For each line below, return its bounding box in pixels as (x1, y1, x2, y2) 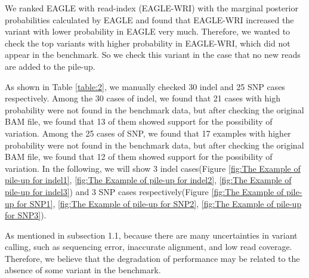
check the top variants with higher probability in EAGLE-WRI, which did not (5, 36, 291, 49)
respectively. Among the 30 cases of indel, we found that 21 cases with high (5, 92, 280, 104)
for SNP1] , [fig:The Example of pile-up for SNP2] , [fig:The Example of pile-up (17, 197, 302, 209)
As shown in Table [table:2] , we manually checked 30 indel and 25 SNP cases (5, 80, 285, 92)
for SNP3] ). (5, 209, 47, 221)
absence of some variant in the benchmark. (5, 264, 161, 276)
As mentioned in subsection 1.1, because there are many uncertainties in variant (5, 228, 298, 241)
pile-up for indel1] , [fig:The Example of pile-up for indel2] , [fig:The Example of (5, 174, 292, 186)
